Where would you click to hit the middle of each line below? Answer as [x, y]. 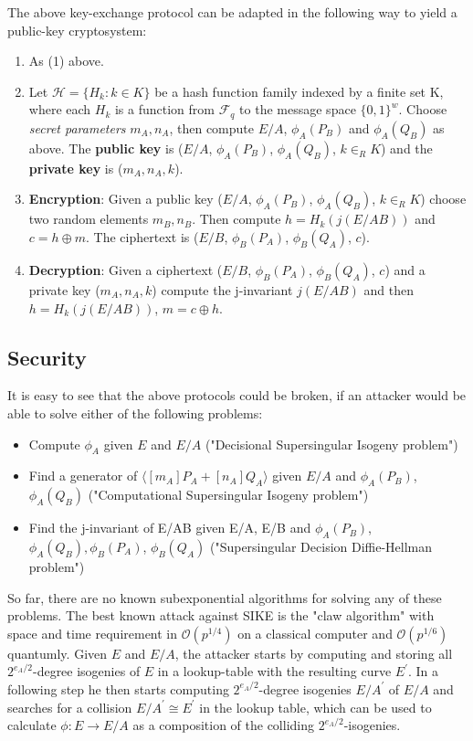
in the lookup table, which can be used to [315, 707]
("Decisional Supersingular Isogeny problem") [331, 444]
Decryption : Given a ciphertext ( [126, 270]
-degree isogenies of [86, 671]
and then [389, 290]
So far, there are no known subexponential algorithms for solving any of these [225, 597]
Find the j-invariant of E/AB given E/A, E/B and [170, 528]
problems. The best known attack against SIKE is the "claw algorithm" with [221, 615]
